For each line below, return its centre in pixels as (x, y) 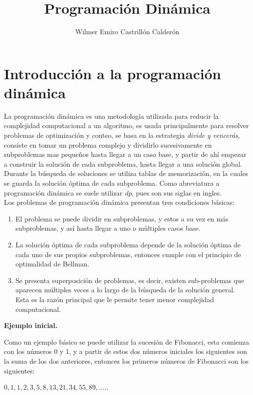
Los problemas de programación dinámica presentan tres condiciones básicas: (119, 202)
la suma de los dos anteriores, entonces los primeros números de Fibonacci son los (126, 361)
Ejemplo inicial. (31, 325)
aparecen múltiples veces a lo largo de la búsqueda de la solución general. (125, 290)
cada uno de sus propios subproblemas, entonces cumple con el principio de (128, 254)
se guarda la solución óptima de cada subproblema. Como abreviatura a (112, 183)
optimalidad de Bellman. (52, 264)
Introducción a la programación (113, 73)
